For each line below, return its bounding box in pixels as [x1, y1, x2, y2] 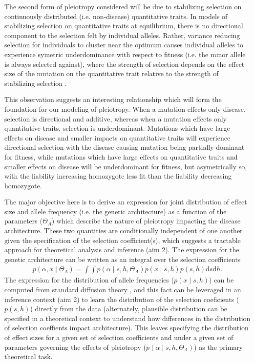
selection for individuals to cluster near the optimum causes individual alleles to [4, 40, 244, 50]
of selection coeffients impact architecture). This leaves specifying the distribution [4, 323, 249, 333]
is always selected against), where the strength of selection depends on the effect [4, 59, 245, 69]
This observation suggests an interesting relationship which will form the [4, 94, 222, 104]
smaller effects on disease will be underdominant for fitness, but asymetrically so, [4, 161, 247, 171]
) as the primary [194, 342, 243, 352]
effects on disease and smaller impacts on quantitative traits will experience [4, 132, 231, 142]
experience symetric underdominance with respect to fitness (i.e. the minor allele [4, 49, 246, 59]
